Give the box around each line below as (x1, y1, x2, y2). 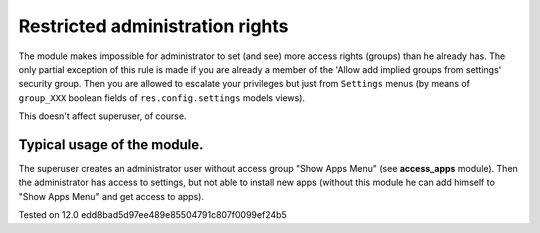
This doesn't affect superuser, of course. (18, 110, 187, 122)
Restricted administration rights (18, 15, 289, 37)
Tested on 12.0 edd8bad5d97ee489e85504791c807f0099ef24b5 (18, 209, 287, 221)
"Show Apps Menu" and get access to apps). (18, 190, 205, 202)
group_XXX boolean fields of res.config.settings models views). (18, 91, 305, 104)
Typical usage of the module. (18, 136, 204, 153)
